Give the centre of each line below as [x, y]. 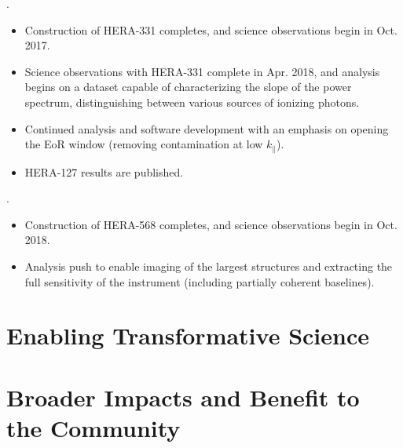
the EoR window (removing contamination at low [144, 144]
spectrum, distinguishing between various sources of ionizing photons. [192, 102]
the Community [93, 427]
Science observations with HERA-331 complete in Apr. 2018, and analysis [202, 71]
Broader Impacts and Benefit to [183, 397]
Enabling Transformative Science [188, 335]
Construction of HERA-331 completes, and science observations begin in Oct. [211, 29]
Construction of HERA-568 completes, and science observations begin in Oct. [211, 224]
